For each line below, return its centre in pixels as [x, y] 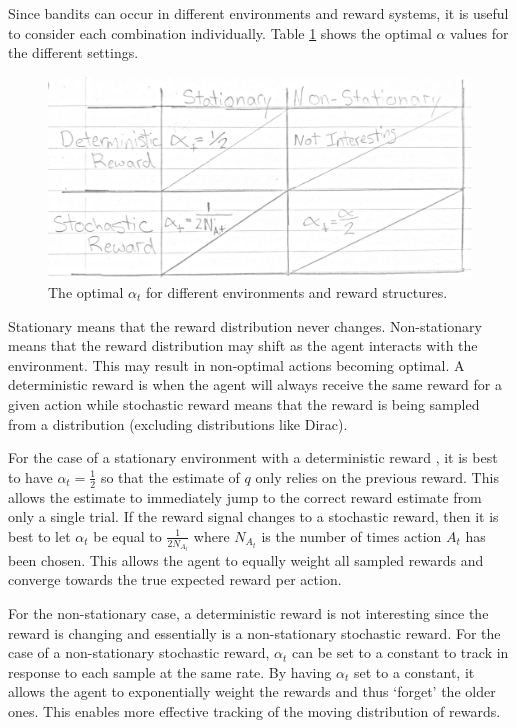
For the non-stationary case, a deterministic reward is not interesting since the [248, 612]
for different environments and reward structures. [297, 292]
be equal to [127, 535]
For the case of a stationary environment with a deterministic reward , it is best [253, 457]
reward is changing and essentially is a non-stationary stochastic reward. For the [254, 632]
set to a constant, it [414, 671]
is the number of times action [351, 535]
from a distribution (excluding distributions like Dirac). [178, 423]
